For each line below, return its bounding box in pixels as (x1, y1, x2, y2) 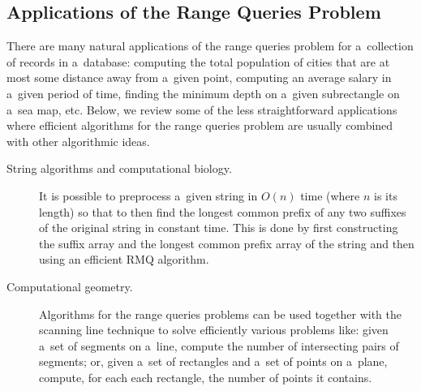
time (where (300, 187, 360, 204)
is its (374, 187, 397, 204)
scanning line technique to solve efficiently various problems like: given (39, 321, 389, 338)
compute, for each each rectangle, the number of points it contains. (39, 368, 372, 385)
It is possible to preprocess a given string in (39, 187, 258, 204)
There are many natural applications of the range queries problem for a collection (6, 37, 414, 54)
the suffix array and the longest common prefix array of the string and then (39, 234, 415, 251)
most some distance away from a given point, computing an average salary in (6, 69, 392, 86)
